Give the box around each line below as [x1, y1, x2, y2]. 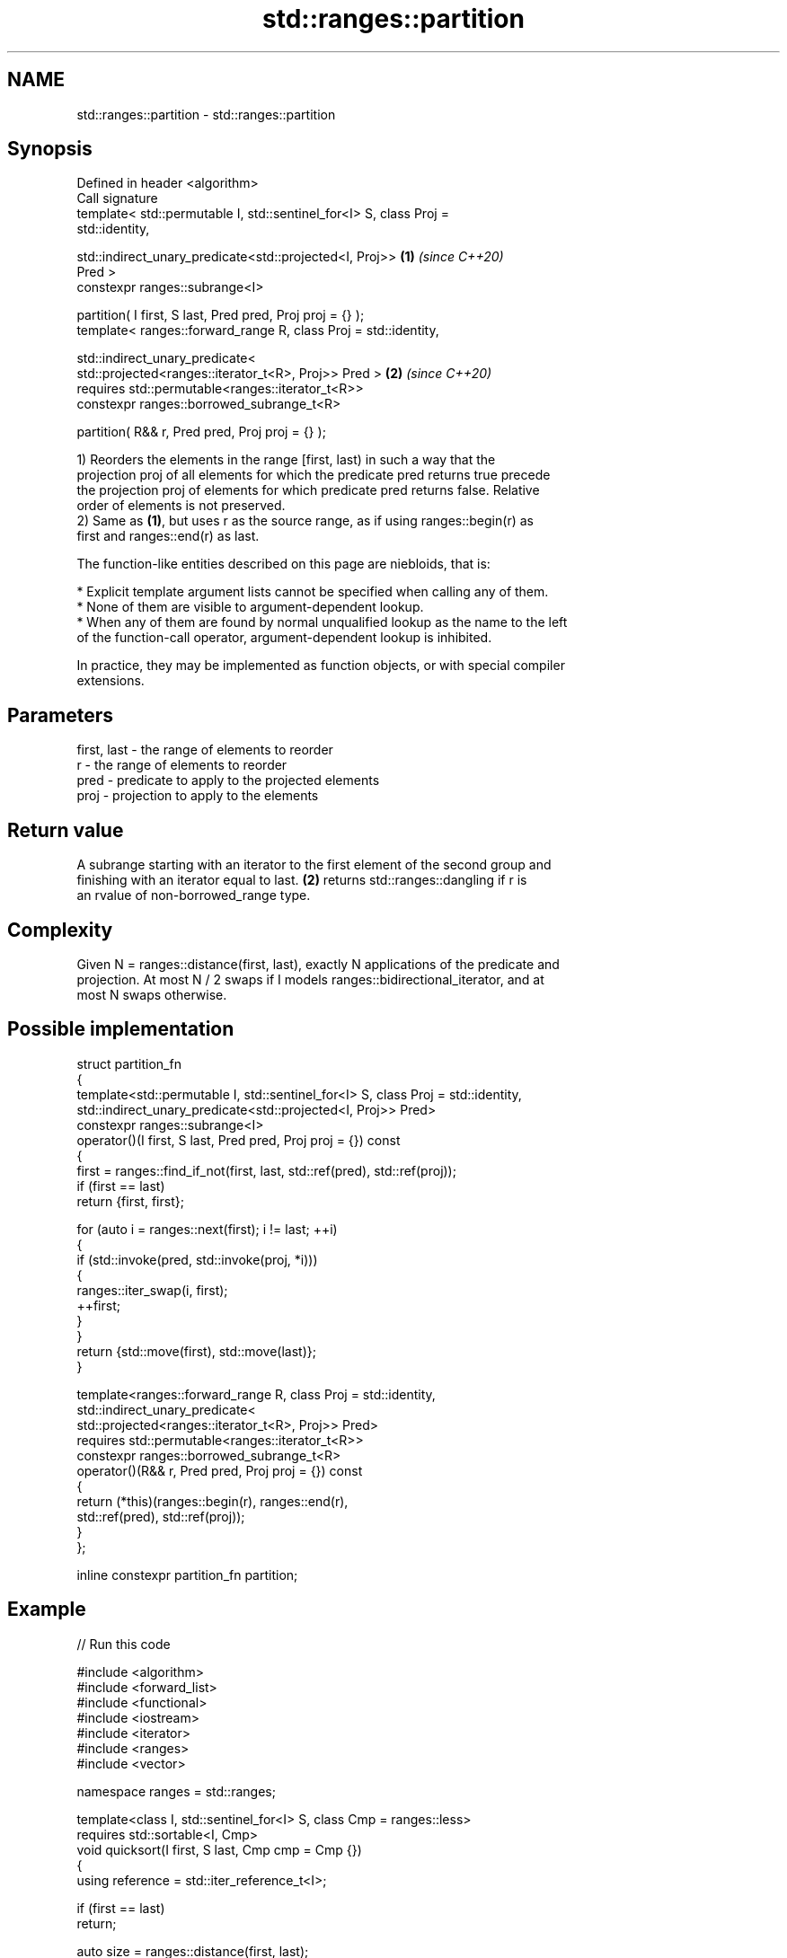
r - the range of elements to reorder [76, 757, 287, 773]
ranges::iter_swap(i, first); [76, 1282, 228, 1298]
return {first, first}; [76, 1193, 184, 1209]
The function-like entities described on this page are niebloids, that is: [76, 556, 491, 572]
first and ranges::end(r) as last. [76, 528, 260, 544]
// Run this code [76, 1636, 171, 1652]
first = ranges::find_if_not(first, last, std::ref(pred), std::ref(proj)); [76, 1162, 456, 1178]
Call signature [76, 190, 158, 207]
